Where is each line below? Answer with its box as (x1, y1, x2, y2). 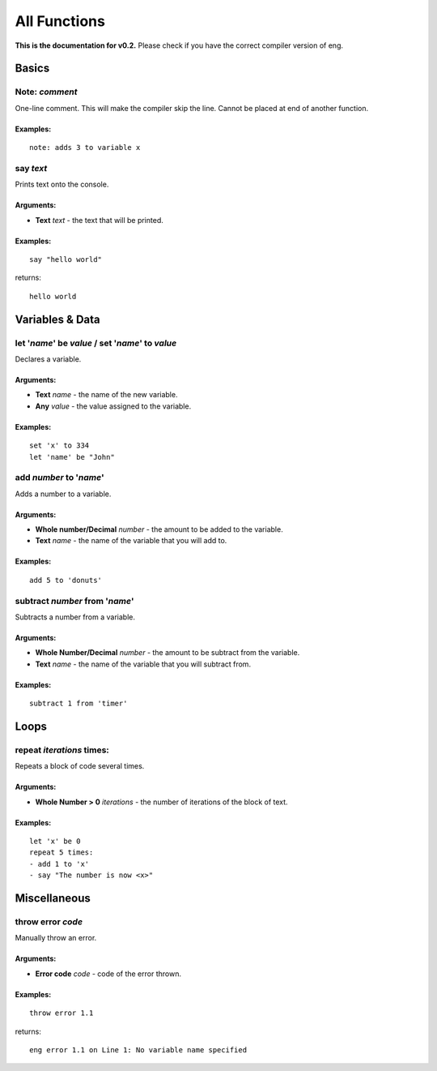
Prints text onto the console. (15, 179, 109, 190)
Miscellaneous (15, 892, 91, 906)
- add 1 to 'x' (29, 859, 90, 868)
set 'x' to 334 (29, 441, 90, 450)
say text (15, 162, 48, 174)
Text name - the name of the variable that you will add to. (35, 536, 227, 546)
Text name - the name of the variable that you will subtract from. (35, 659, 251, 669)
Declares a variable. (15, 353, 82, 364)
